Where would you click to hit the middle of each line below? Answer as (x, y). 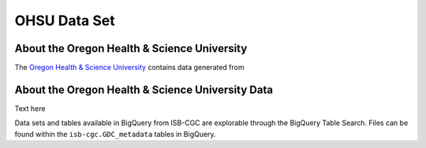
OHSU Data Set (65, 20)
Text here (30, 108)
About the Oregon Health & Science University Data (144, 89)
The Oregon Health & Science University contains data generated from (129, 68)
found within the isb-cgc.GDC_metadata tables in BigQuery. (115, 134)
